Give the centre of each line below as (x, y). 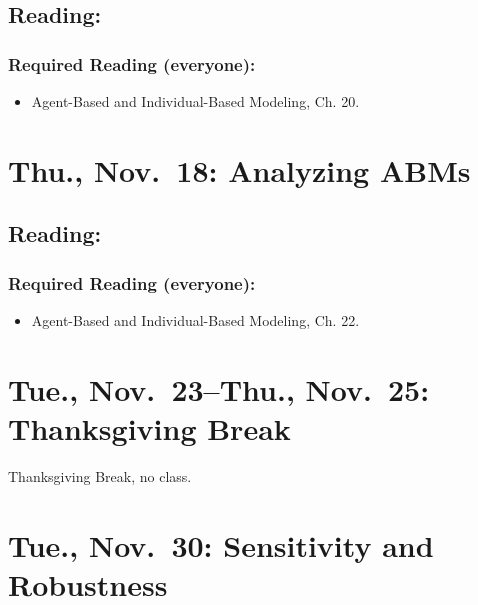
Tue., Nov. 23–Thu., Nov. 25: (219, 388)
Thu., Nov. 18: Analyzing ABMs (239, 169)
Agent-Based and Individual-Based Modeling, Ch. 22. (195, 319)
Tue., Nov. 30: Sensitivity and (221, 544)
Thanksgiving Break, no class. (100, 475)
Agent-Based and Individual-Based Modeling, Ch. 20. (195, 101)
